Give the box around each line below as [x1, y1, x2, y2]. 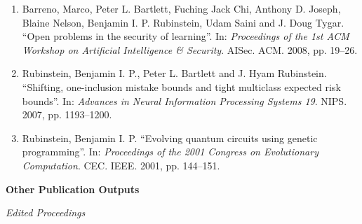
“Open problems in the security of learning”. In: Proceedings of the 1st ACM [22, 29, 349, 43]
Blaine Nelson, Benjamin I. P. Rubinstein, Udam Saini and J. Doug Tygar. [22, 15, 344, 29]
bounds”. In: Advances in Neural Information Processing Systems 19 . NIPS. [22, 93, 347, 108]
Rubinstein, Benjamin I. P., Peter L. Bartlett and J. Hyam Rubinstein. [22, 66, 327, 80]
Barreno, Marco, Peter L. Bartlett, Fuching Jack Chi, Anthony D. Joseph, [22, 1, 341, 15]
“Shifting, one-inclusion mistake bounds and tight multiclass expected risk [22, 79, 341, 94]
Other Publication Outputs [6, 181, 140, 196]
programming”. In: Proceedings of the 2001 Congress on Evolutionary [22, 144, 319, 159]
